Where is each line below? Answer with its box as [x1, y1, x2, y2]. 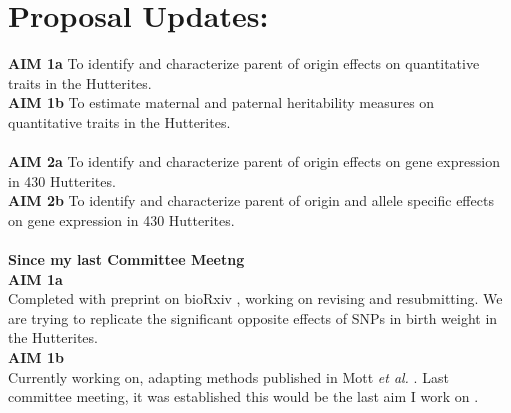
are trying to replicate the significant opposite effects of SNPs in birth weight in [8, 307, 498, 328]
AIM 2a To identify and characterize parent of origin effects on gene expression [8, 151, 500, 172]
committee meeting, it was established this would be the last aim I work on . [8, 386, 479, 407]
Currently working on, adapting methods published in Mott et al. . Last [8, 366, 449, 387]
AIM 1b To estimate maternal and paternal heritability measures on [8, 92, 435, 113]
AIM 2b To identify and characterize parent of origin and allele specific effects [8, 190, 494, 211]
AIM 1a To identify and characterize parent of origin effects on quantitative [8, 53, 480, 74]
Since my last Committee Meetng [8, 249, 245, 270]
